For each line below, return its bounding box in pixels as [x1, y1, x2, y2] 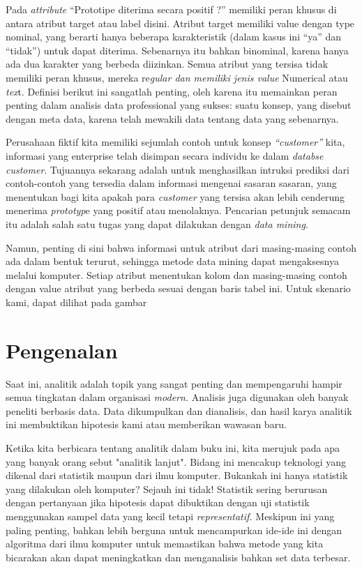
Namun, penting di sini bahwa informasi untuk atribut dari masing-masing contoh [6, 240, 356, 255]
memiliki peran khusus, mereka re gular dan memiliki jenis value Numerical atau [6, 70, 348, 84]
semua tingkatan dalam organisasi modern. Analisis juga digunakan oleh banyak [6, 390, 349, 404]
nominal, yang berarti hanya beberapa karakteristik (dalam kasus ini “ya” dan [6, 29, 342, 44]
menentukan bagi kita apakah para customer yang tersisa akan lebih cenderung [6, 189, 345, 204]
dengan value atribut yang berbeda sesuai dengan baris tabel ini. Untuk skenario [6, 281, 351, 296]
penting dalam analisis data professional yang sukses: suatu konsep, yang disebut [6, 98, 352, 112]
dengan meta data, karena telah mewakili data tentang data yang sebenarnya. [6, 111, 339, 126]
